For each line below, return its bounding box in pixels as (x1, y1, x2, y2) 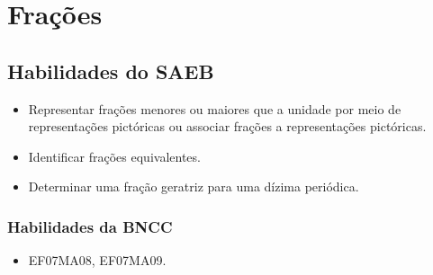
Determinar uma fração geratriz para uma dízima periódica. (28, 177, 359, 196)
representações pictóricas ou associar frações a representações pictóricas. (28, 117, 427, 136)
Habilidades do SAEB (7, 57, 214, 84)
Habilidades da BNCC (7, 215, 173, 237)
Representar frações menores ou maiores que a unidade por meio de (28, 99, 401, 118)
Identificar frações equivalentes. (28, 146, 201, 165)
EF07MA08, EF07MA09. (28, 251, 167, 270)
